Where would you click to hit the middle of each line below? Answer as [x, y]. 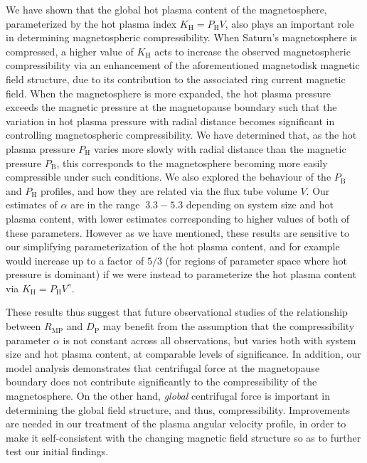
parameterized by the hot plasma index [91, 23]
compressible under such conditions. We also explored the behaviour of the [169, 177]
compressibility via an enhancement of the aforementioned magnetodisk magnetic [183, 65]
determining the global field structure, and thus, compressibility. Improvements [178, 409]
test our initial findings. [57, 451]
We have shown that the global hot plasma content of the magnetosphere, [166, 9]
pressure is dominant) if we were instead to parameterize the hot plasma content [181, 274]
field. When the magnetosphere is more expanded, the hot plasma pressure [169, 93]
